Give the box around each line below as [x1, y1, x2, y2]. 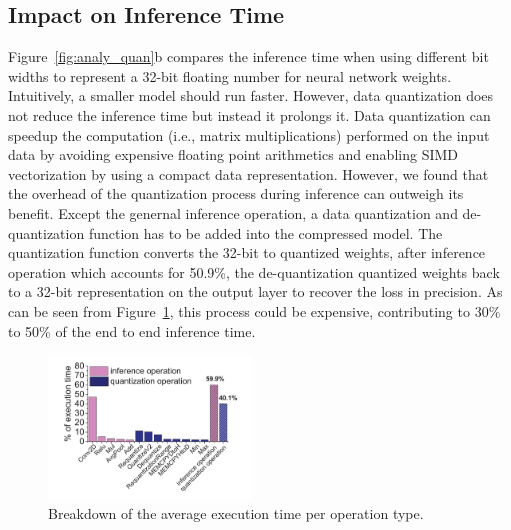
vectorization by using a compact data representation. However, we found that [8, 163, 489, 184]
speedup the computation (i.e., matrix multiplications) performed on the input [8, 124, 490, 145]
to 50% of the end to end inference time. [8, 320, 256, 341]
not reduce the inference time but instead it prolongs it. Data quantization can [8, 104, 491, 125]
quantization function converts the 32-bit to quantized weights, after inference [8, 242, 486, 263]
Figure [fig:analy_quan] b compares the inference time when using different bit [8, 46, 489, 67]
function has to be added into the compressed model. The [88, 222, 443, 243]
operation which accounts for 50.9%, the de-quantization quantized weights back [8, 261, 500, 282]
